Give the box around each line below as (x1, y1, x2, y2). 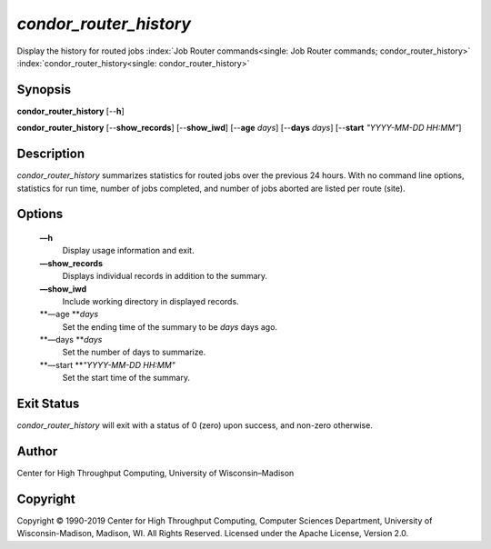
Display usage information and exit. (62, 245, 195, 256)
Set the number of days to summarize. (62, 346, 206, 358)
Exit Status (16, 396, 80, 412)
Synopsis (16, 82, 72, 97)
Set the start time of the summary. (62, 373, 191, 384)
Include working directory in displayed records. (62, 295, 240, 306)
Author (16, 444, 58, 459)
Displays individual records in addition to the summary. (62, 271, 268, 282)
